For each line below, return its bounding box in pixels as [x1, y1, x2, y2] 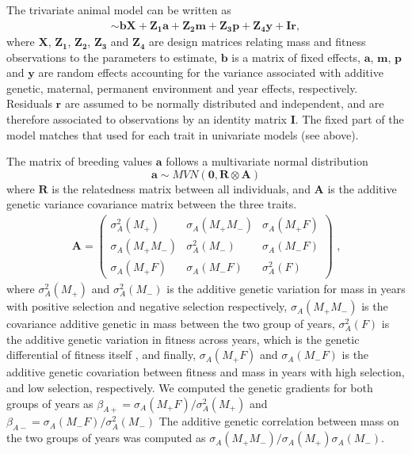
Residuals [6, 95, 52, 112]
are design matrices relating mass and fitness [148, 33, 366, 50]
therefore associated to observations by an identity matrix [6, 111, 287, 128]
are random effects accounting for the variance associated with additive [38, 64, 383, 81]
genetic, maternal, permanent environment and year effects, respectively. [6, 79, 358, 96]
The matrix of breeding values [6, 153, 153, 170]
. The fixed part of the [295, 111, 404, 128]
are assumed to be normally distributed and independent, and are [64, 95, 384, 112]
